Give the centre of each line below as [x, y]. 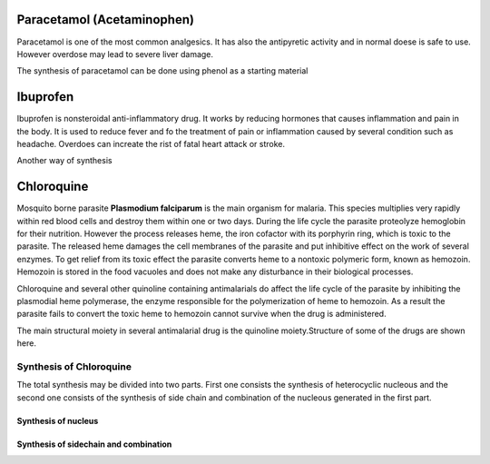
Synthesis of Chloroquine [74, 366]
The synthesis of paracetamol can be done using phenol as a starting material [162, 71]
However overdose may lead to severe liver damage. [115, 54]
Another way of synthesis [64, 161]
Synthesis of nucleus [58, 420]
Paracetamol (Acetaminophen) [106, 20]
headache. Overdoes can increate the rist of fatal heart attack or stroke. [151, 143]
